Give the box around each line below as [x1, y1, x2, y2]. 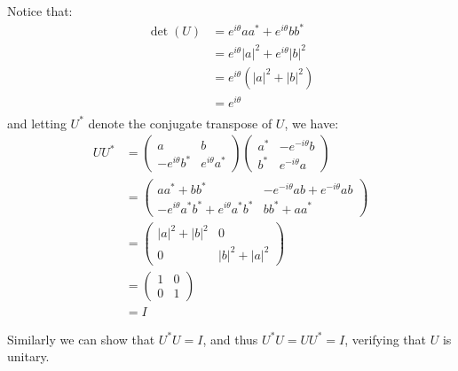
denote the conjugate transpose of [88, 113, 272, 132]
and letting [7, 113, 67, 132]
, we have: [284, 113, 339, 132]
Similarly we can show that [7, 329, 155, 348]
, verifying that [344, 329, 427, 348]
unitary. [7, 347, 50, 366]
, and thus [202, 329, 258, 348]
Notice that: [7, 2, 73, 19]
